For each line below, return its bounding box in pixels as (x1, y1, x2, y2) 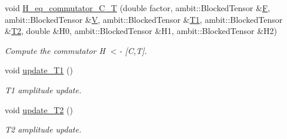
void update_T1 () (5, 64, 73, 76)
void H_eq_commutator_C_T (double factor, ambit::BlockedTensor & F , (5, 2, 270, 13)
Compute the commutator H (5, 44, 105, 56)
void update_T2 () (5, 103, 73, 116)
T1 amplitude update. (5, 83, 82, 96)
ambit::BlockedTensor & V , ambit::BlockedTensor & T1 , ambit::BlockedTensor (5, 13, 283, 25)
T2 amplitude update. (5, 123, 82, 135)
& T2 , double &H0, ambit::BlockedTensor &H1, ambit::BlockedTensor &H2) (5, 25, 278, 37)
